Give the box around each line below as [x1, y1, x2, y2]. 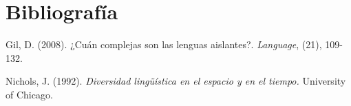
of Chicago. [6, 87, 53, 101]
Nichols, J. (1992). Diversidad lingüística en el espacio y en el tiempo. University [6, 74, 346, 88]
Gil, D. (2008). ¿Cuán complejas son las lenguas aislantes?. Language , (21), [6, 37, 322, 52]
